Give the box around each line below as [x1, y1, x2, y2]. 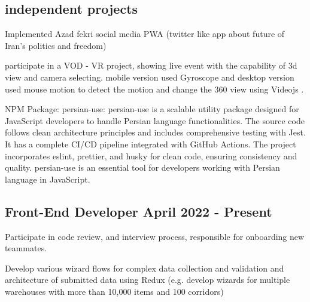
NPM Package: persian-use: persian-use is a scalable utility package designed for [5, 103, 299, 115]
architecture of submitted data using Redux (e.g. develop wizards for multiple [5, 273, 290, 286]
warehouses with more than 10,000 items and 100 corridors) [5, 285, 224, 297]
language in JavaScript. [5, 172, 90, 185]
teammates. [5, 242, 47, 254]
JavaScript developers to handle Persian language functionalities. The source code [5, 114, 305, 127]
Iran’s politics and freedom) [5, 39, 107, 51]
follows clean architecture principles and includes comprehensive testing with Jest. [5, 126, 306, 138]
